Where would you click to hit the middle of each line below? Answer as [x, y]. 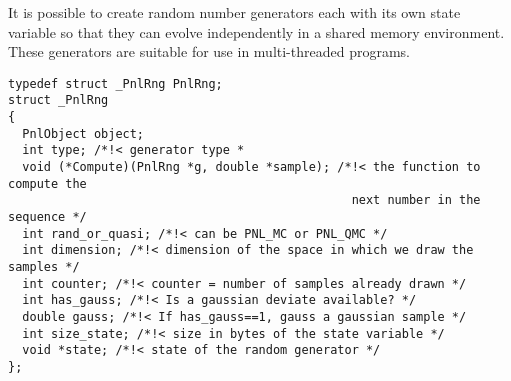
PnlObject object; [83, 133]
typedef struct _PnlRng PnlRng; [115, 83]
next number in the [416, 200]
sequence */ [47, 217]
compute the [47, 183]
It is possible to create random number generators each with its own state [234, 12]
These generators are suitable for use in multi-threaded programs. [209, 51]
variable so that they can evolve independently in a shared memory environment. [256, 31]
